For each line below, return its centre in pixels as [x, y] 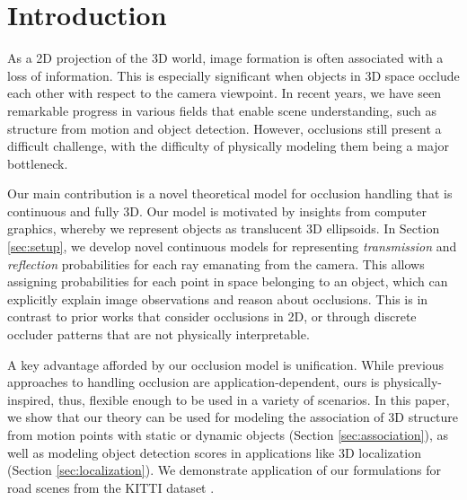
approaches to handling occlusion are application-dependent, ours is [194, 382]
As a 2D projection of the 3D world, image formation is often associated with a [225, 58]
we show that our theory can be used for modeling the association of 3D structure [233, 417]
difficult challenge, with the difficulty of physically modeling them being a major [229, 146]
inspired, [31, 399]
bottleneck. [38, 163]
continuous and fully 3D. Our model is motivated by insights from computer [217, 211]
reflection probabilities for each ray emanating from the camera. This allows [216, 263]
